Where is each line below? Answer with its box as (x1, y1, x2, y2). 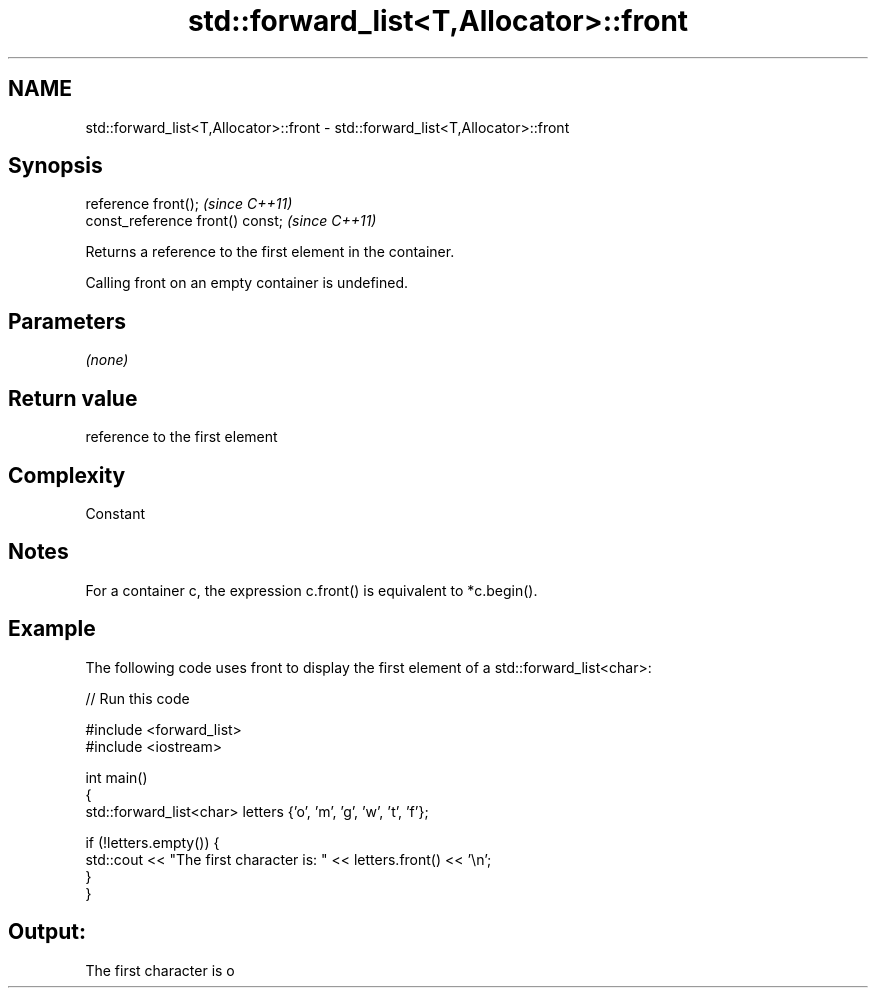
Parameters (8, 308, 126, 334)
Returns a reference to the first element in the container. (85, 243, 455, 261)
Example (8, 616, 96, 642)
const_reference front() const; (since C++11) (85, 212, 377, 230)
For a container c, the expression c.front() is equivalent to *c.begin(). (85, 581, 538, 599)
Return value (8, 385, 138, 411)
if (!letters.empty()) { (85, 833, 220, 851)
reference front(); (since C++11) (85, 195, 293, 213)
